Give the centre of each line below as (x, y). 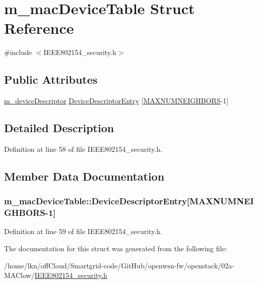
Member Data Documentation (84, 176)
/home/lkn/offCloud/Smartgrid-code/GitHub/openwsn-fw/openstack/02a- (119, 265)
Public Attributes (51, 79)
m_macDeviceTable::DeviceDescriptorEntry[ (97, 201)
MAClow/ (19, 275)
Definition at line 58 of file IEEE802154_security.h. (83, 149)
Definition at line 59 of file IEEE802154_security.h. (83, 231)
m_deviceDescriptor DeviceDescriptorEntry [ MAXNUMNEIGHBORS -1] (116, 101)
